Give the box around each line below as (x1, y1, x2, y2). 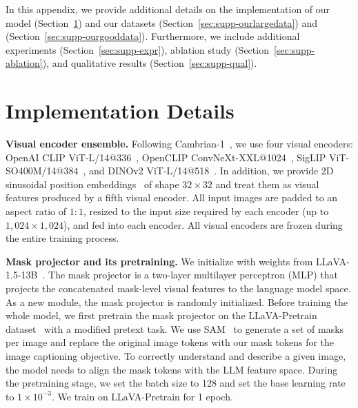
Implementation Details (6, 96, 235, 125)
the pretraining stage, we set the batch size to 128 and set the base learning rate (6, 376, 346, 390)
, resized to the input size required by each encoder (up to (83, 204, 329, 218)
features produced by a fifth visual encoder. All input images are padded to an (6, 190, 338, 205)
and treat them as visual (215, 176, 319, 191)
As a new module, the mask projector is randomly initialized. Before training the (6, 294, 348, 309)
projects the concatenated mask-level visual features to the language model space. (6, 281, 351, 296)
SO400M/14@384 (6, 163, 79, 178)
